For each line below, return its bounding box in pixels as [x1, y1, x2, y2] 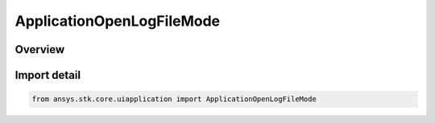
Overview [14, 43, 65, 56]
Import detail [14, 68, 81, 82]
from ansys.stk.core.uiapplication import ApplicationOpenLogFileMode [31, 95, 317, 104]
